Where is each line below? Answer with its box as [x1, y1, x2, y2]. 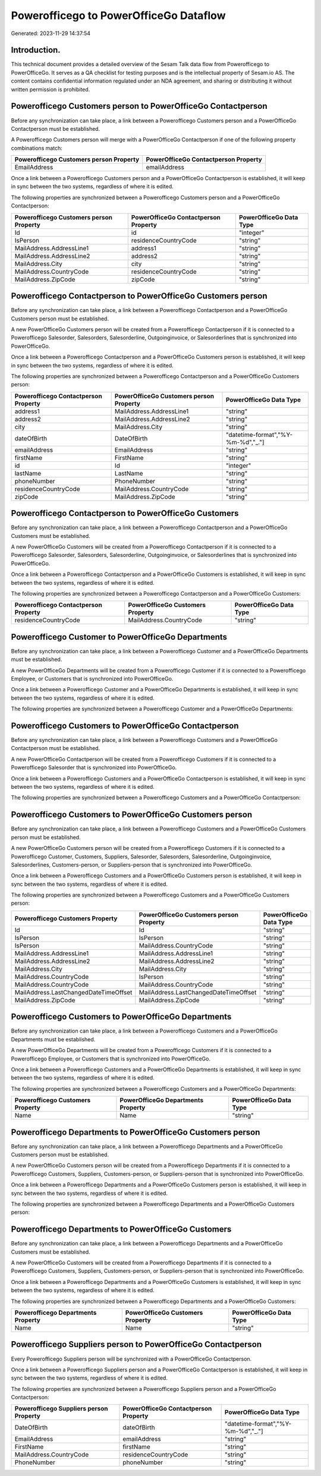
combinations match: [11, 144, 62, 152]
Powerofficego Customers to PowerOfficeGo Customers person [11, 810, 253, 820]
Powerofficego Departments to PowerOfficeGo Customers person [11, 1127, 260, 1137]
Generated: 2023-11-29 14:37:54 [11, 30, 91, 37]
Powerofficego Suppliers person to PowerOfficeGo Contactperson [11, 1339, 262, 1349]
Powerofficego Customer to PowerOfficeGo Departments [11, 632, 228, 642]
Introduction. [11, 45, 61, 55]
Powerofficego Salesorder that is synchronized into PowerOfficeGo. [11, 764, 177, 771]
